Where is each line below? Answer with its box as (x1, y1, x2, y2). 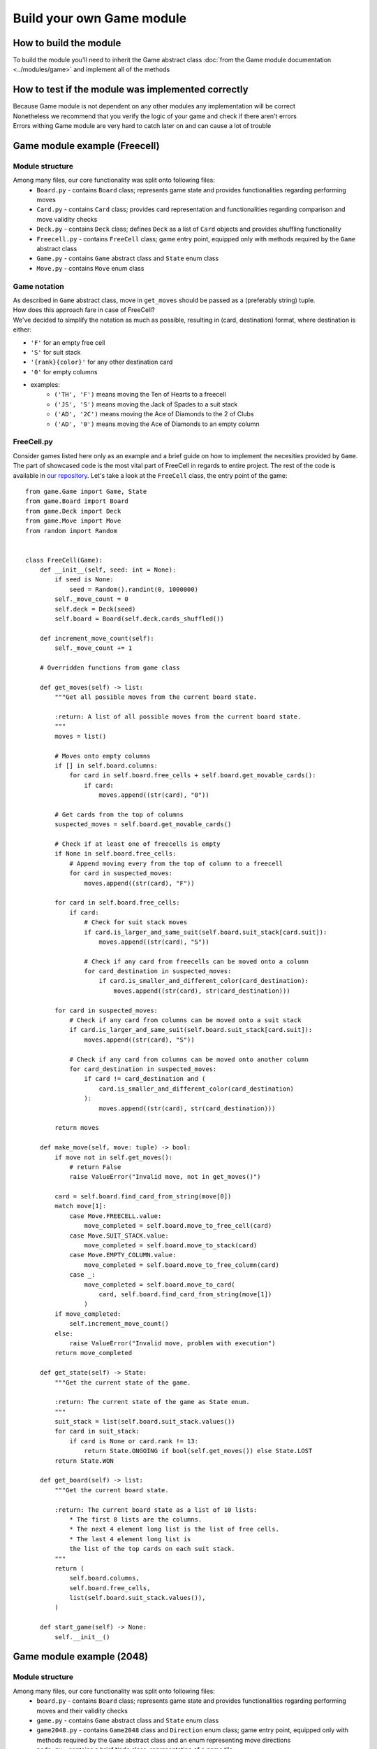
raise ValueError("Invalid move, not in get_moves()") (69, 1173, 261, 1181)
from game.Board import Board (25, 497, 129, 505)
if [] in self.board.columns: (54, 761, 158, 770)
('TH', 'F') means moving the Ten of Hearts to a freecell (54, 390, 226, 399)
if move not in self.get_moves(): (54, 1153, 173, 1161)
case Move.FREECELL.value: (69, 1212, 162, 1220)
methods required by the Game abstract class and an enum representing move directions (36, 1736, 291, 1744)
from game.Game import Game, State (25, 487, 147, 495)
